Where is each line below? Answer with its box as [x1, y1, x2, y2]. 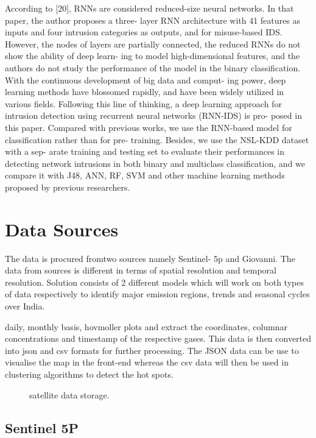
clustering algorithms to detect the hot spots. [5, 367, 174, 380]
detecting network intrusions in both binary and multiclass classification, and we [5, 157, 305, 169]
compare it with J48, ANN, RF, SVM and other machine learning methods [5, 169, 285, 182]
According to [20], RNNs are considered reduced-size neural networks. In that [5, 2, 294, 14]
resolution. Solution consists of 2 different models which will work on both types [5, 275, 304, 288]
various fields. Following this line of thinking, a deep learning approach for [5, 97, 282, 110]
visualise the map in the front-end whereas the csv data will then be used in [5, 356, 289, 369]
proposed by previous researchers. [5, 180, 130, 193]
